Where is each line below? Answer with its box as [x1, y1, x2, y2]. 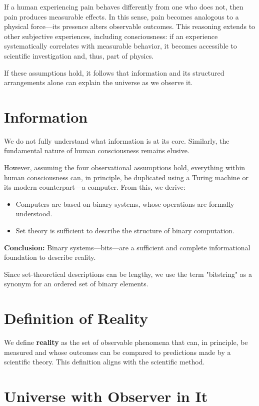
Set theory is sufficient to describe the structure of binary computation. [15, 225, 235, 236]
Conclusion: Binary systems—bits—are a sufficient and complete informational [4, 242, 250, 252]
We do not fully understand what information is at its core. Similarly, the [4, 135, 229, 146]
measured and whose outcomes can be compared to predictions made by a [4, 346, 231, 357]
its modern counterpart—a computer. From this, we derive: [4, 182, 185, 192]
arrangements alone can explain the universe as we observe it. [4, 77, 193, 88]
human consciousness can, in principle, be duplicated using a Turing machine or [4, 172, 248, 182]
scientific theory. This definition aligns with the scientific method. [4, 356, 205, 367]
